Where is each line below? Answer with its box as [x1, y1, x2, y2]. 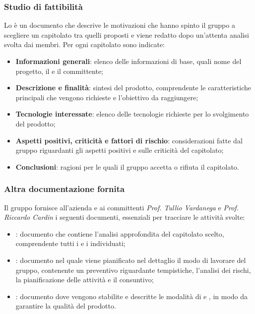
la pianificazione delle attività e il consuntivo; [15, 274, 154, 285]
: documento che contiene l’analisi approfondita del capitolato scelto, [15, 228, 224, 239]
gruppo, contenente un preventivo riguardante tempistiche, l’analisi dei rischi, [15, 264, 251, 275]
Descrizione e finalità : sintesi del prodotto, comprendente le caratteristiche [15, 82, 252, 93]
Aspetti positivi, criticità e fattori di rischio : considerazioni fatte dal [15, 135, 243, 145]
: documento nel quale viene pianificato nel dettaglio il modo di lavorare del [15, 254, 246, 265]
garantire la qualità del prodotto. [15, 301, 116, 311]
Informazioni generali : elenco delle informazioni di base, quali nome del [15, 56, 242, 66]
